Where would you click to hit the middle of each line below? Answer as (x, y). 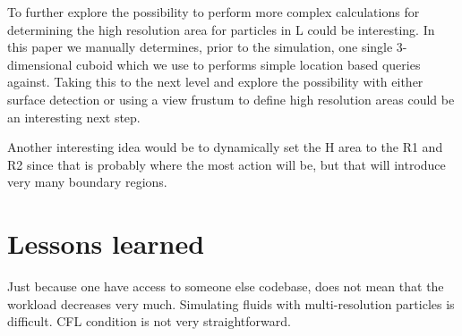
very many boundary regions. (87, 182)
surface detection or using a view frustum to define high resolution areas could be (231, 99)
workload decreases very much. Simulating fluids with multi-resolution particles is (231, 303)
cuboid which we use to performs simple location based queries (248, 64)
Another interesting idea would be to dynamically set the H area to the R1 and (225, 147)
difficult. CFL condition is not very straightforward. (149, 321)
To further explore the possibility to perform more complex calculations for (214, 12)
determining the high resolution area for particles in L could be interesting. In (221, 29)
